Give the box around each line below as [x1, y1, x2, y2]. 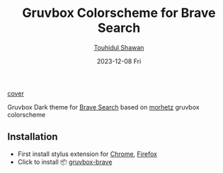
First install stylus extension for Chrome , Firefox [17, 150, 158, 158]
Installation [7, 131, 58, 143]
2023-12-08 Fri [96, 56, 142, 65]
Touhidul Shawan [93, 43, 144, 52]
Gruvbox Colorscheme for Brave [22, 5, 216, 21]
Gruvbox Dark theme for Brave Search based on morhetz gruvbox [7, 102, 200, 111]
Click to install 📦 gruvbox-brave [17, 157, 113, 166]
